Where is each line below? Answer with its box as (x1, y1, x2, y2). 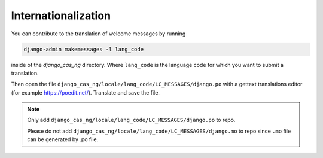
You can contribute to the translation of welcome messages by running (11, 30, 186, 37)
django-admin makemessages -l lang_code (23, 45, 144, 53)
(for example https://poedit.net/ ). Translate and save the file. (11, 89, 160, 96)
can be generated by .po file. (27, 136, 99, 143)
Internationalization (11, 9, 111, 22)
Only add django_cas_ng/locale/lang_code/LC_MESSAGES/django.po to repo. (27, 117, 236, 124)
